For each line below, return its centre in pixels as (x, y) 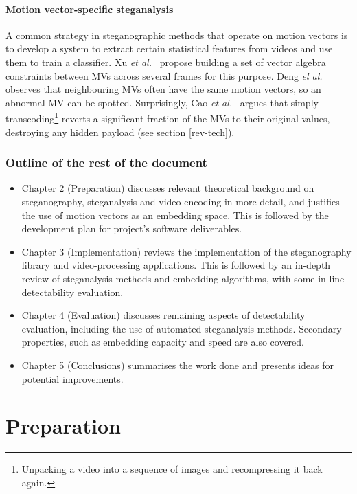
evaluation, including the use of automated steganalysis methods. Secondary (182, 328)
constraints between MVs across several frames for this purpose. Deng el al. (164, 75)
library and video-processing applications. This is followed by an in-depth (176, 265)
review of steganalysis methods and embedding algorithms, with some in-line (183, 278)
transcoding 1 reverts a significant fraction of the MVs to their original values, (168, 117)
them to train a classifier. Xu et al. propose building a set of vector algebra (166, 61)
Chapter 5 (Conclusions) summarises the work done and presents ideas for (178, 364)
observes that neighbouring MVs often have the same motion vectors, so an (163, 89)
